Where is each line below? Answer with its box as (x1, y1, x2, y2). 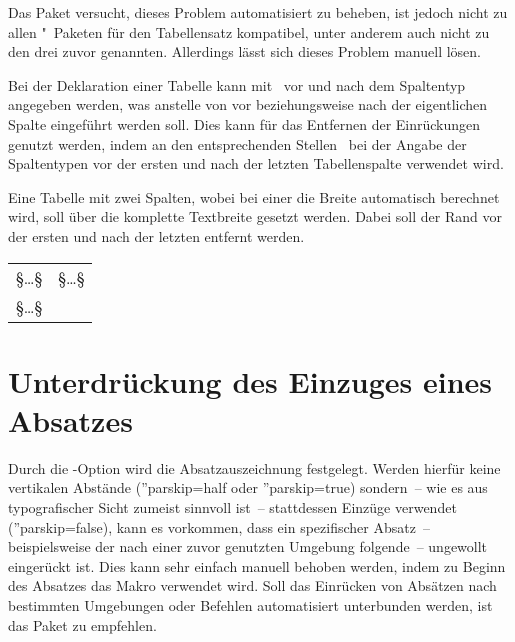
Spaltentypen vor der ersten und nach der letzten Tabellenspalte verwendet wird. (8, 153, 504, 174)
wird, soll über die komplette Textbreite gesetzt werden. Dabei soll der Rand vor (8, 206, 502, 227)
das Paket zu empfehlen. (8, 614, 157, 635)
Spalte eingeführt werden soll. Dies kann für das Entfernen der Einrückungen (8, 113, 481, 134)
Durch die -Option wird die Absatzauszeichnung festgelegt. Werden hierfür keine (8, 457, 501, 478)
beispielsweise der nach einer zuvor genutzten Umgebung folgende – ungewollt (8, 536, 488, 557)
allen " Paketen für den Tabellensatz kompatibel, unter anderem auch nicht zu (8, 21, 490, 42)
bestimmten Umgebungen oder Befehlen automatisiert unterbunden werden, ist (8, 595, 493, 615)
